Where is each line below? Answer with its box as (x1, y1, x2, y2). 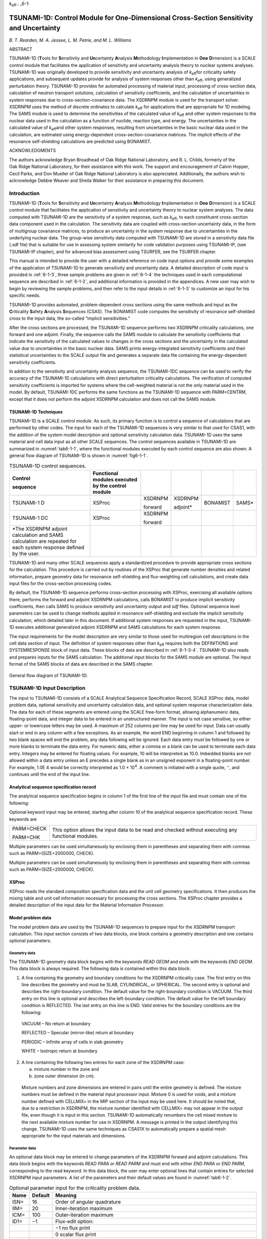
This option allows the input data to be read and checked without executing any (52, 826, 237, 833)
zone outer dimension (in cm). (34, 1073, 95, 1079)
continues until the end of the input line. (9, 771, 90, 778)
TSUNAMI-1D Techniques (9, 409, 63, 415)
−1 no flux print (55, 1224, 90, 1231)
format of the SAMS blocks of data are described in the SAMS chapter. (9, 661, 153, 667)
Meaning (55, 1192, 77, 1199)
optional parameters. (9, 938, 52, 944)
